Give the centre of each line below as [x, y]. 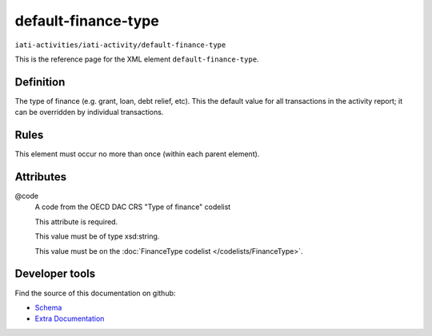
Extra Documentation [70, 318]
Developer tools [55, 274]
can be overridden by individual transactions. [89, 113]
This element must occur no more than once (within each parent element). [137, 154]
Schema [48, 307]
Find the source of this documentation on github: [95, 293]
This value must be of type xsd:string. [97, 236]
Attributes [41, 177]
